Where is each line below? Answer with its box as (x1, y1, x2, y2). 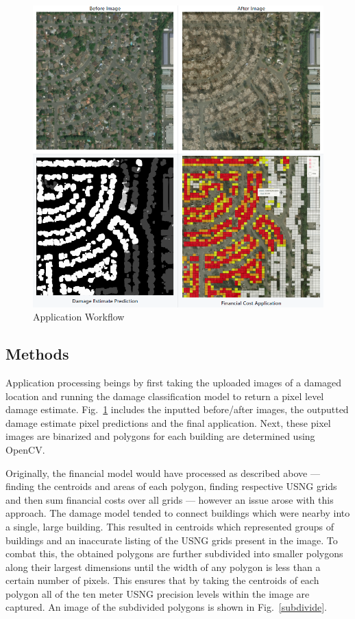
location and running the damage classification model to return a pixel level (5, 388, 324, 403)
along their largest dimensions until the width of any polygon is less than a (5, 559, 321, 574)
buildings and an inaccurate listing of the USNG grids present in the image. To (5, 533, 338, 547)
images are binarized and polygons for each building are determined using (5, 429, 315, 443)
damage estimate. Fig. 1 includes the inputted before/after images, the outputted (5, 402, 349, 417)
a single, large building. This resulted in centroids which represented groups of (5, 519, 334, 533)
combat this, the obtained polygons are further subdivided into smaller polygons (5, 546, 343, 561)
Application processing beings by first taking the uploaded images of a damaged (5, 375, 342, 389)
